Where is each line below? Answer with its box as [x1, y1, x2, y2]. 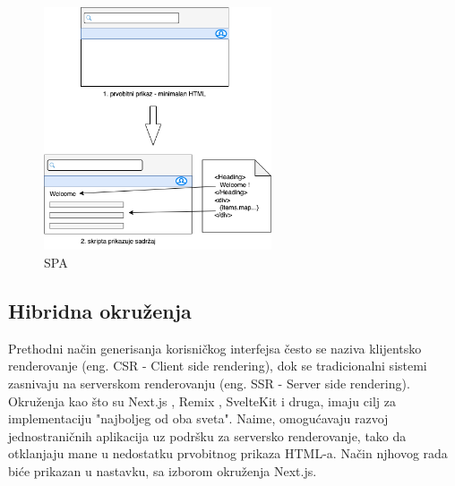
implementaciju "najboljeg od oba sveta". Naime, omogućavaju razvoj [8, 409, 389, 428]
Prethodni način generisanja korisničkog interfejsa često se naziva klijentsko [8, 338, 422, 357]
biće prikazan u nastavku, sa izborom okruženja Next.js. [8, 462, 317, 480]
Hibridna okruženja [8, 297, 192, 325]
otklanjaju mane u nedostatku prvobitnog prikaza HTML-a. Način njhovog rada [8, 444, 448, 463]
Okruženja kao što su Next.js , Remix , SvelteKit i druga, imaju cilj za [8, 391, 396, 410]
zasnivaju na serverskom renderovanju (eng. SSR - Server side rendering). [8, 374, 410, 393]
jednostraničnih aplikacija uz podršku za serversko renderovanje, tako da [8, 426, 407, 445]
